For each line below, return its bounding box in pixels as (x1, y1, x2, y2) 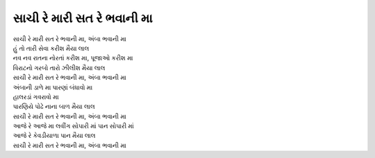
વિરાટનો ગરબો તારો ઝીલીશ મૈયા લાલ (12, 63, 106, 72)
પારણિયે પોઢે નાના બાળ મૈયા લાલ (12, 103, 95, 111)
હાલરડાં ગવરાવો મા (12, 92, 59, 100)
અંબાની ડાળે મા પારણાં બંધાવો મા (12, 83, 93, 91)
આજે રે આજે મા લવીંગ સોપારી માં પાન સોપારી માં (12, 122, 135, 130)
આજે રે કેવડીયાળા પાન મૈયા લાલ (12, 132, 96, 140)
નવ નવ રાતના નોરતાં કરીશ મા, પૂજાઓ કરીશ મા (12, 54, 133, 62)
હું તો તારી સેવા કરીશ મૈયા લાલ (12, 44, 90, 52)
